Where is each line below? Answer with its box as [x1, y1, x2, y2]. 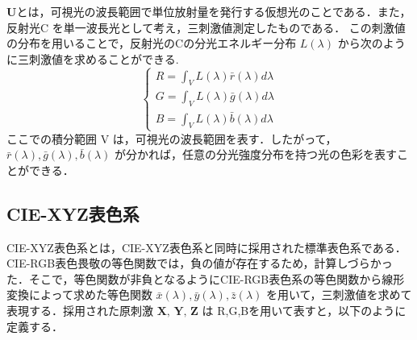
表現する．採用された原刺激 [6, 301, 153, 318]
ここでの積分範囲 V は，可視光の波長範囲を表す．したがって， [6, 130, 337, 147]
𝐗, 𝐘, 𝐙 [156, 305, 198, 317]
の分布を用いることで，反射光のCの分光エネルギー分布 [6, 35, 297, 52]
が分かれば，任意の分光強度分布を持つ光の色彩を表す [115, 146, 398, 163]
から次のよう [337, 35, 406, 52]
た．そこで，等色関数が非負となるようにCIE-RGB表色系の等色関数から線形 [6, 270, 405, 287]
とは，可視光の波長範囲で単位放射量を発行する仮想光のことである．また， [16, 3, 411, 19]
